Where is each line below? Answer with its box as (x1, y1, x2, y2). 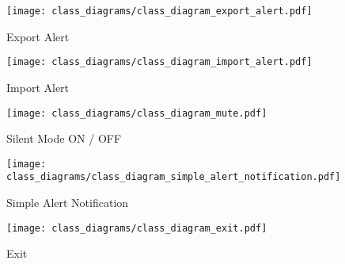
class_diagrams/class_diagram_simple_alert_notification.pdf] (6, 171, 341, 183)
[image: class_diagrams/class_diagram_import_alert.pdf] (6, 56, 313, 68)
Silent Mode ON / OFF (6, 130, 122, 147)
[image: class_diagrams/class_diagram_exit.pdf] (6, 222, 267, 234)
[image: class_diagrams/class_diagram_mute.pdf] (6, 107, 267, 119)
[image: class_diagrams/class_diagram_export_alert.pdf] (6, 6, 313, 17)
